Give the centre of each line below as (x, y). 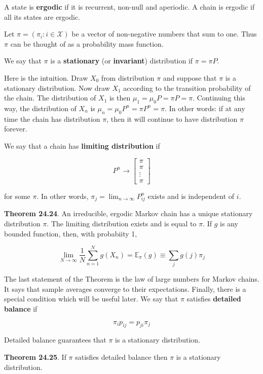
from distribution (128, 77)
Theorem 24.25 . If (35, 357)
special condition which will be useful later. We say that (91, 299)
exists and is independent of (191, 196)
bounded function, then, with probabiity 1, (71, 233)
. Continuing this (219, 98)
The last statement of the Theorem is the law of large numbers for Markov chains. (132, 279)
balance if (21, 309)
